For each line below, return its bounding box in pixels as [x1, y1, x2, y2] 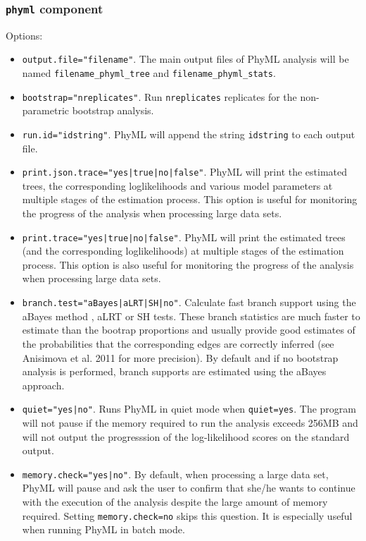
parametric [22, 103, 69, 118]
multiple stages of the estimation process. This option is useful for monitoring [22, 192, 358, 207]
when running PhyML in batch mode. [22, 522, 185, 537]
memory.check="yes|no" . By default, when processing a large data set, [22, 466, 329, 481]
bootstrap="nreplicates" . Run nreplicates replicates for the [22, 89, 297, 104]
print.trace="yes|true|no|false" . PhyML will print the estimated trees [22, 229, 346, 244]
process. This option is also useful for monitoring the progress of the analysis [22, 257, 354, 272]
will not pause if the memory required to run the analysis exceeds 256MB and [22, 415, 358, 430]
